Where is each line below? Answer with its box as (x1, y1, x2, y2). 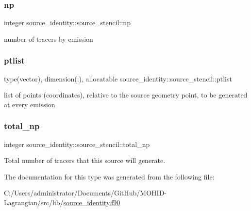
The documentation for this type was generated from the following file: (4, 171, 215, 181)
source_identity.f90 (63, 197, 120, 207)
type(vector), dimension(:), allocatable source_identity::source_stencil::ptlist (4, 73, 232, 83)
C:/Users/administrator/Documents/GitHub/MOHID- (4, 188, 167, 198)
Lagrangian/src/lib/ (4, 197, 64, 207)
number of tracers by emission (4, 33, 93, 44)
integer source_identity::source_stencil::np (4, 17, 131, 28)
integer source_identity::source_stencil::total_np (4, 139, 150, 149)
